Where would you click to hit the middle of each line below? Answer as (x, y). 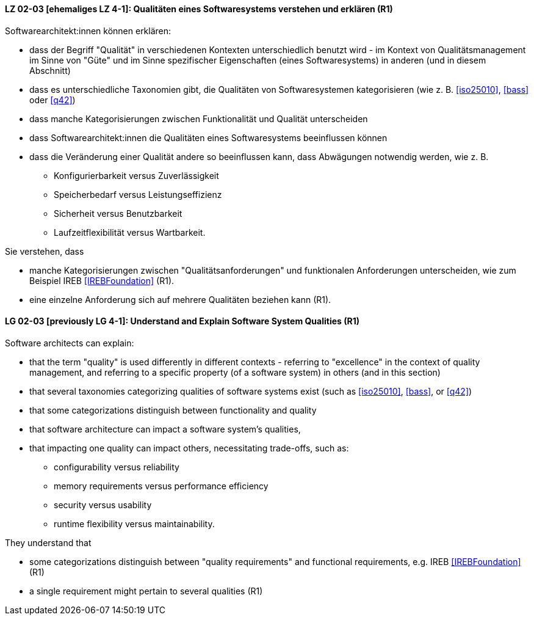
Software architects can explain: (70, 343)
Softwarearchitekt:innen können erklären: (88, 31)
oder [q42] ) (52, 100)
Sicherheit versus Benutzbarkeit (118, 213)
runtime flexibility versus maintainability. (134, 523)
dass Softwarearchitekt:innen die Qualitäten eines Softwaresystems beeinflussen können (208, 137)
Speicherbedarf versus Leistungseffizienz (138, 194)
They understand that (48, 542)
